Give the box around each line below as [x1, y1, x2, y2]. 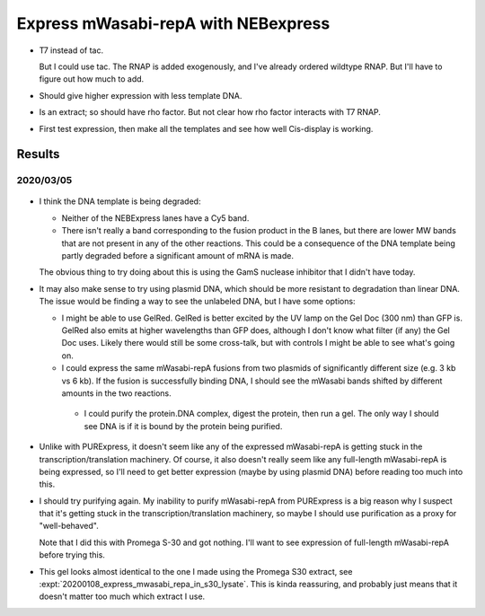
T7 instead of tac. [39, 45, 104, 56]
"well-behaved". [39, 521, 99, 532]
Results [16, 146, 60, 162]
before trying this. [39, 550, 105, 560]
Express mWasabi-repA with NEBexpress [16, 13, 331, 33]
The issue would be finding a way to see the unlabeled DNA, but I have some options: [39, 296, 356, 307]
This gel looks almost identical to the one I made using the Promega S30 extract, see [39, 566, 353, 576]
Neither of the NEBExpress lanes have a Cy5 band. [61, 212, 250, 224]
